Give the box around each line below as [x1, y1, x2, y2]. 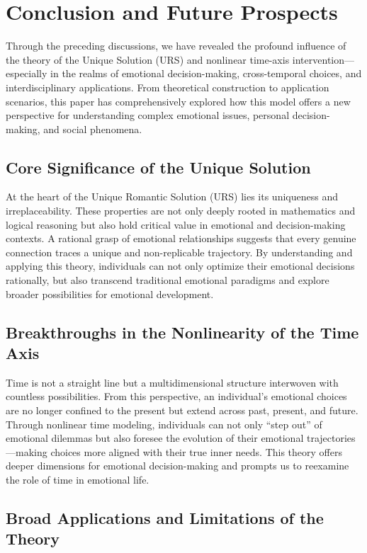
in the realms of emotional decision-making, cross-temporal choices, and [50, 66, 362, 81]
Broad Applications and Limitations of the [6, 506, 324, 528]
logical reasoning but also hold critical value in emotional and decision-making [6, 217, 346, 232]
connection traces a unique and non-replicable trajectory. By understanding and [6, 244, 353, 259]
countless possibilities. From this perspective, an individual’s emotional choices [6, 389, 347, 404]
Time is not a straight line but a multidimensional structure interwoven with [6, 375, 339, 389]
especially [6, 66, 47, 81]
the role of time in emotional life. [6, 472, 149, 486]
